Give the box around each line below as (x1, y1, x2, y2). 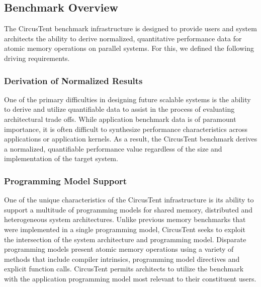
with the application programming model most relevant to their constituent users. (4, 273, 256, 283)
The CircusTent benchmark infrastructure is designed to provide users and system (4, 23, 257, 34)
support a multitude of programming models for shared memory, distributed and (4, 204, 253, 214)
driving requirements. (4, 52, 70, 63)
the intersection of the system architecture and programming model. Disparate (4, 234, 246, 244)
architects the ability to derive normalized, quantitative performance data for (4, 33, 242, 43)
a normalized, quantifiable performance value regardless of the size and (4, 143, 222, 154)
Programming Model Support (4, 174, 127, 187)
